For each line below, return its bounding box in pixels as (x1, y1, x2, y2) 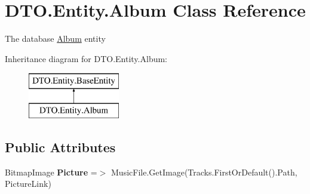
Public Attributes (5, 137, 116, 156)
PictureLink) (5, 177, 51, 190)
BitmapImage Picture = (5, 165, 97, 178)
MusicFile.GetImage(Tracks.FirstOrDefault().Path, (111, 165, 297, 178)
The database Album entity (5, 32, 106, 45)
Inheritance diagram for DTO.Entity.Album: (5, 52, 168, 64)
